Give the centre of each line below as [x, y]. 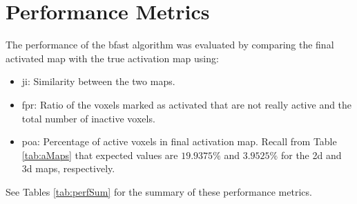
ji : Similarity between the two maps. [98, 81]
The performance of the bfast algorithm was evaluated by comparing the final [170, 45]
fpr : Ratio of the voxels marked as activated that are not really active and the [187, 104]
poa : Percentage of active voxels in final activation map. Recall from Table [179, 141]
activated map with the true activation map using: [112, 58]
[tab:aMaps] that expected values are [100, 155]
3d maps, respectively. [68, 168]
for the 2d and [311, 155]
